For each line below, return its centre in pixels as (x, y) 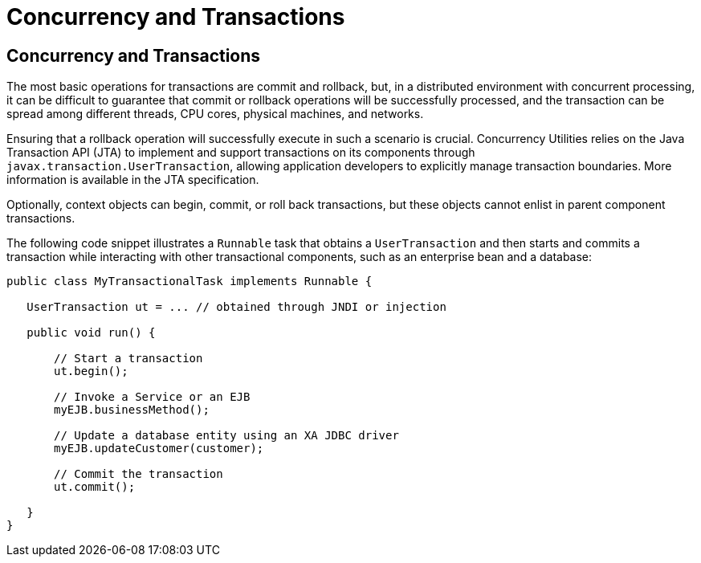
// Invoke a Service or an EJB (152, 397)
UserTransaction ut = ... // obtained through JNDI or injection (236, 307)
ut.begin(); (91, 371)
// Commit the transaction (139, 474)
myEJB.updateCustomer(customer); (159, 449)
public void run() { (91, 333)
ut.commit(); (95, 487)
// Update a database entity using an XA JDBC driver (226, 436)
